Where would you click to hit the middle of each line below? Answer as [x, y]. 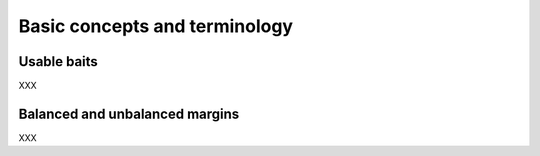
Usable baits [58, 61]
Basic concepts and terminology [156, 26]
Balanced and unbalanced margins [129, 113]
